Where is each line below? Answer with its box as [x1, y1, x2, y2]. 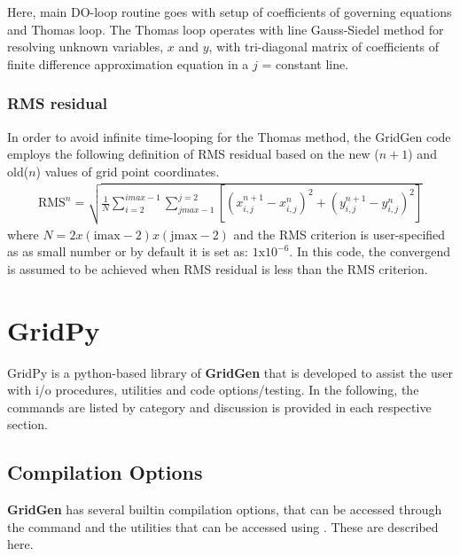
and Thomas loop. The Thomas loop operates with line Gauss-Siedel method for [7, 20, 444, 38]
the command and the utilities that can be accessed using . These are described [7, 517, 439, 536]
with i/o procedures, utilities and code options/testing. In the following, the [7, 380, 419, 399]
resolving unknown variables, [7, 37, 164, 56]
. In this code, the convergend [289, 242, 451, 261]
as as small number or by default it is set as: [7, 242, 248, 261]
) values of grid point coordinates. [35, 161, 220, 180]
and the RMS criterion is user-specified [233, 224, 446, 243]
